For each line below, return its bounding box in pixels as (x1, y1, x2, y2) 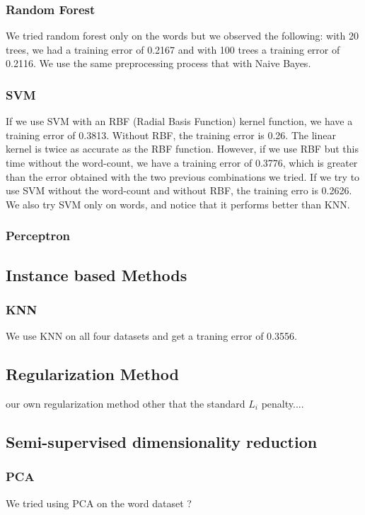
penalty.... (261, 396, 304, 411)
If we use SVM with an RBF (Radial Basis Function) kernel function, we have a (6, 114, 353, 129)
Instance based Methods (6, 264, 187, 285)
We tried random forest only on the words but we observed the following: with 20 (6, 28, 359, 43)
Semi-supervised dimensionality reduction (6, 431, 318, 452)
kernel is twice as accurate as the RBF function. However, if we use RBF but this (6, 141, 359, 156)
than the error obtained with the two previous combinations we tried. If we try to (6, 169, 360, 184)
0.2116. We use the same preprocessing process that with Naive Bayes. (6, 56, 311, 71)
